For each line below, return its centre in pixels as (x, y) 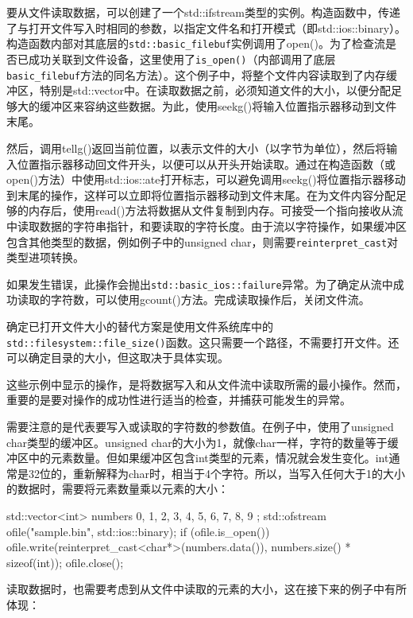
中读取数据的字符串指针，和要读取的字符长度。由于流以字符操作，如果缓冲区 (206, 225)
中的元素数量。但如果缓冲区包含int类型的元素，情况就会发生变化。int (208, 458)
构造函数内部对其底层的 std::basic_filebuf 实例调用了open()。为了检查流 (196, 43)
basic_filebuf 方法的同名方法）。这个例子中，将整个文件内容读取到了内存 (197, 74)
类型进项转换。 (45, 257)
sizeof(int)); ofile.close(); (65, 562)
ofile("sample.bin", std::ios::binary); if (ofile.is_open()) (138, 531)
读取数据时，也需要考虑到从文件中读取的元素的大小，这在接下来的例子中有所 (206, 589)
